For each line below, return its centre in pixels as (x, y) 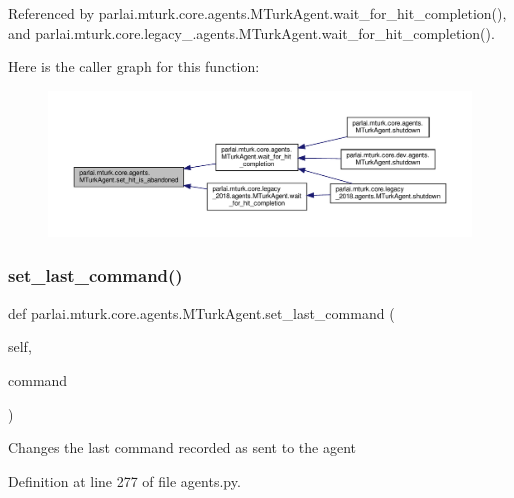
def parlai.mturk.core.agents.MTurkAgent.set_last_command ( (201, 312)
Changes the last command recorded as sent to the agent (182, 447)
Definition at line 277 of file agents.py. (124, 480)
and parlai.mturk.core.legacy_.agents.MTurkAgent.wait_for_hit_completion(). (251, 32)
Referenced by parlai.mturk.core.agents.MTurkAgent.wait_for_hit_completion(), (257, 13)
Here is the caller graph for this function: (134, 66)
